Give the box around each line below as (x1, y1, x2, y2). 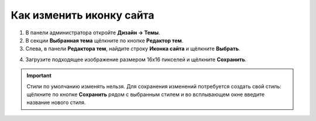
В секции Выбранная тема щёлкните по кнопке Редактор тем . (25, 37, 184, 44)
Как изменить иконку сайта (11, 9, 154, 22)
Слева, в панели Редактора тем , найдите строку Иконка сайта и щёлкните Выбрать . (25, 45, 241, 52)
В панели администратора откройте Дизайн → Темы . (25, 29, 160, 36)
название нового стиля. (26, 99, 86, 106)
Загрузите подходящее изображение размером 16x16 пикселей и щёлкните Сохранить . (25, 56, 247, 63)
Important (26, 72, 52, 79)
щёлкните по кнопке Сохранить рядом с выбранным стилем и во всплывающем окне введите (26, 91, 265, 98)
